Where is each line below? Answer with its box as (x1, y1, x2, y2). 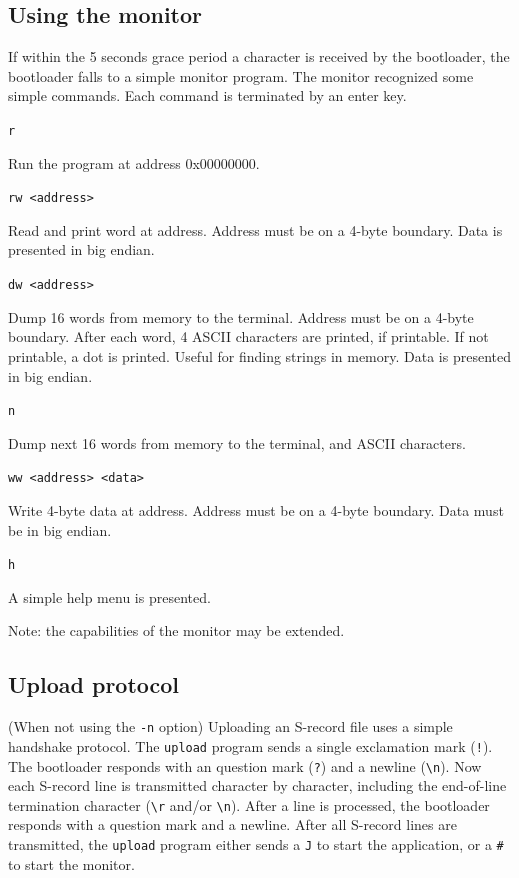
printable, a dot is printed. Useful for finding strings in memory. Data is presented (8, 345, 511, 366)
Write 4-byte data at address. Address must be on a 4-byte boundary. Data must (8, 500, 504, 521)
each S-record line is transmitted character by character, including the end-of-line (8, 775, 507, 796)
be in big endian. (8, 519, 112, 540)
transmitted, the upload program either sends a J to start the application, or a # (8, 834, 504, 855)
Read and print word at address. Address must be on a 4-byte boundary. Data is (8, 219, 503, 240)
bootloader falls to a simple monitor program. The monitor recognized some (8, 65, 474, 86)
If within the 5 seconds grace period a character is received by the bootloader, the (8, 46, 510, 67)
